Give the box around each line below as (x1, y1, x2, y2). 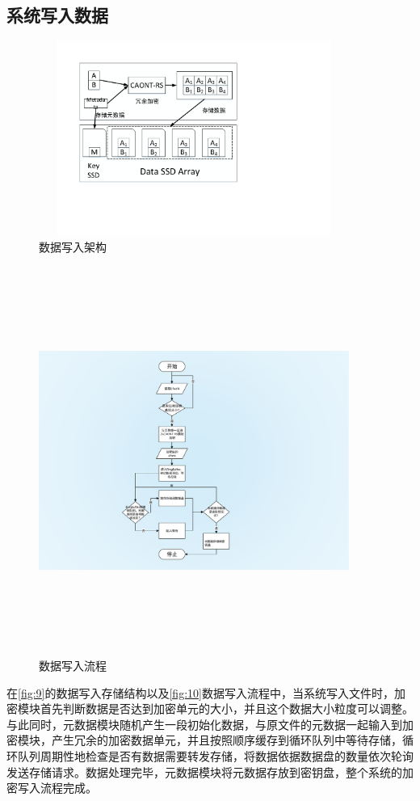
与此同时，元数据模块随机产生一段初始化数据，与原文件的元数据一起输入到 (6, 715, 402, 732)
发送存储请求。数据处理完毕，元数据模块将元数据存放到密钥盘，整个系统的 (6, 763, 402, 780)
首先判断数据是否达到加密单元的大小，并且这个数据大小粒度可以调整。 (40, 700, 414, 717)
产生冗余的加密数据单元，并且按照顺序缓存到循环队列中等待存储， (51, 731, 402, 748)
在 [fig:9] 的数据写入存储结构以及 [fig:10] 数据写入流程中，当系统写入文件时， (6, 684, 394, 701)
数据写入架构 (39, 238, 107, 255)
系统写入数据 (6, 2, 108, 27)
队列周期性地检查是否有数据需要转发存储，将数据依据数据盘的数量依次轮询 (17, 747, 414, 764)
